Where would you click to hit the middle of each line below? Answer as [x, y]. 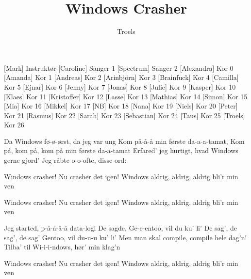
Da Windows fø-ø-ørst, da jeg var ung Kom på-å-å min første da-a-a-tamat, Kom [124, 141]
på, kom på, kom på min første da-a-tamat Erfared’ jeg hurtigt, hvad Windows [121, 150]
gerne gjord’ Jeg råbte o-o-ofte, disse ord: [65, 160]
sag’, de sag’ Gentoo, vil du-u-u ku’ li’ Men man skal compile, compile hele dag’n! [125, 237]
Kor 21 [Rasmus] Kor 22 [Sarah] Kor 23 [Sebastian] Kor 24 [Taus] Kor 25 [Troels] [125, 115]
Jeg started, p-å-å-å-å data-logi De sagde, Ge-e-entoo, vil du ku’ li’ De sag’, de [121, 228]
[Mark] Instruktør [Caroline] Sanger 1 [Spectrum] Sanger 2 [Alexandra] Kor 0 [119, 68]
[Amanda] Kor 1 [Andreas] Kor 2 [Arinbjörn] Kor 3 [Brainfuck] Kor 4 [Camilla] [121, 77]
